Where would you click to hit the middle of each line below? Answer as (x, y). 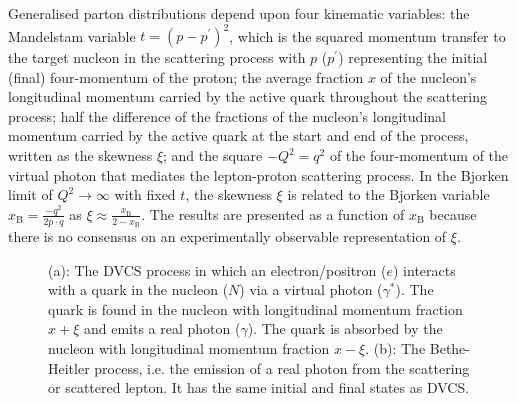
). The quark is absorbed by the (345, 328)
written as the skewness (80, 155)
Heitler (69, 367)
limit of (30, 194)
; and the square (213, 155)
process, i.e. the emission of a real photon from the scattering (282, 367)
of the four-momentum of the (419, 155)
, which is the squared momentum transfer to (367, 35)
